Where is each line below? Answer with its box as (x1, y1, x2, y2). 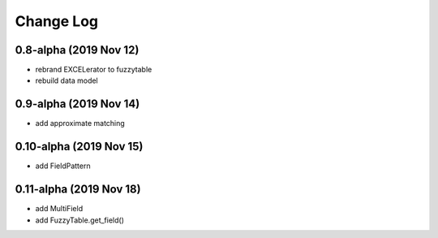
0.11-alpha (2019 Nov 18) (15, 183, 141, 197)
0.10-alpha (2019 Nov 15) (15, 140, 144, 154)
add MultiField (35, 204, 84, 214)
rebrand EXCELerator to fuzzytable (35, 65, 152, 75)
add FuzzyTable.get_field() (35, 215, 125, 225)
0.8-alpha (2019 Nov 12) (15, 43, 140, 57)
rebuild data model (35, 76, 99, 85)
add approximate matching (35, 119, 125, 128)
